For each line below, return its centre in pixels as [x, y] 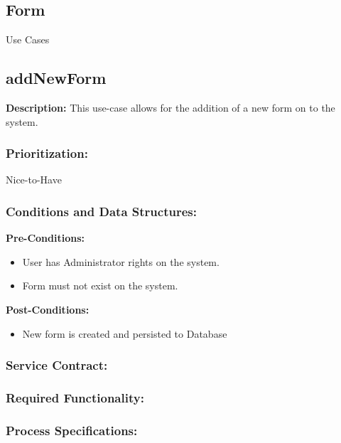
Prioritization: [47, 153]
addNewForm [56, 78]
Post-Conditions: [48, 309]
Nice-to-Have [34, 180]
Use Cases [28, 39]
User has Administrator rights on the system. [121, 261]
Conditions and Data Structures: [101, 211]
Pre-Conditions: [45, 238]
